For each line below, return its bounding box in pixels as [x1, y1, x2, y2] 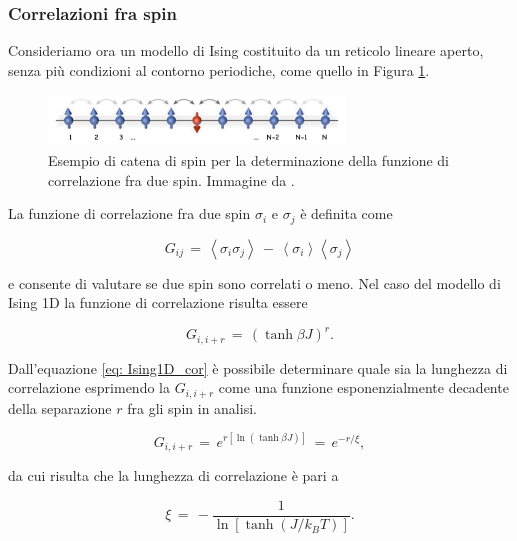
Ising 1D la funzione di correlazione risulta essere [8, 292, 308, 313]
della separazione [8, 397, 112, 418]
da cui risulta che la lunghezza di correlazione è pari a [8, 465, 339, 486]
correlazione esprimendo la [8, 377, 170, 398]
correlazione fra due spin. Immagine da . [48, 169, 295, 190]
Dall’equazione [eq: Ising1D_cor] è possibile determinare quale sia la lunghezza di [8, 357, 508, 378]
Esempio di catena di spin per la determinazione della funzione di [48, 150, 450, 171]
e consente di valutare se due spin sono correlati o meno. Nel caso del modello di [8, 272, 501, 293]
